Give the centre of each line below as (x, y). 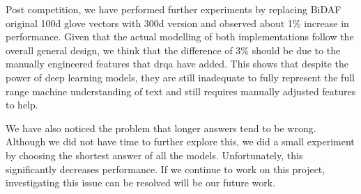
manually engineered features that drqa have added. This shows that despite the (177, 64)
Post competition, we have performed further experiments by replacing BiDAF (174, 9)
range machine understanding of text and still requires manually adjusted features (181, 91)
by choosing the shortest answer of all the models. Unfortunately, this (154, 155)
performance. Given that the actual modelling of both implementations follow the (180, 37)
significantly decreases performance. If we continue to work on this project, (166, 169)
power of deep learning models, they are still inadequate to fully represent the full (180, 77)
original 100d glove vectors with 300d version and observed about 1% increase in (177, 23)
